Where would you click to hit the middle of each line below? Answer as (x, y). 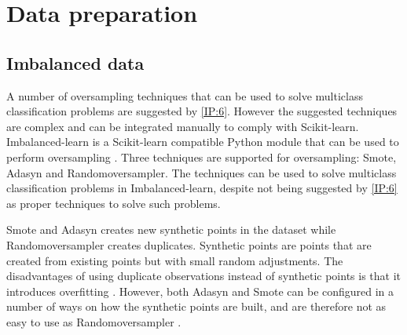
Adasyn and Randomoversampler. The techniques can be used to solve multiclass (202, 172)
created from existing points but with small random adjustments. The (175, 260)
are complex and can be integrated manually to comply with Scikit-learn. (183, 126)
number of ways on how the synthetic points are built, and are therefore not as (196, 306)
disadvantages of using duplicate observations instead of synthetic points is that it (204, 276)
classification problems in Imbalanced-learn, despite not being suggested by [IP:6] (202, 188)
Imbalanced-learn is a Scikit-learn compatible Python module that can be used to (203, 142)
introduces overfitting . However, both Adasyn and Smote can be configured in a (200, 291)
